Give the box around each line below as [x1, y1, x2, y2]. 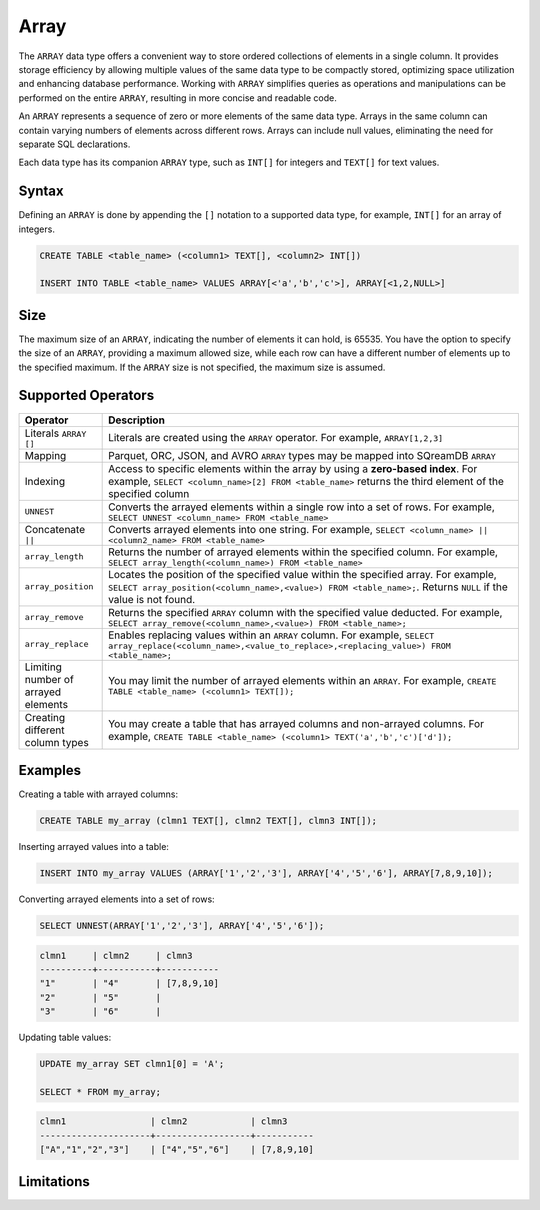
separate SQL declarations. [18, 138, 131, 150]
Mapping [24, 448, 67, 462]
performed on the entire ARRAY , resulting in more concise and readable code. [18, 91, 337, 104]
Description [108, 413, 165, 427]
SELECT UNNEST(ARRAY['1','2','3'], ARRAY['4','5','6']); [39, 920, 325, 931]
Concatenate [24, 522, 85, 536]
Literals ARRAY [24, 426, 87, 440]
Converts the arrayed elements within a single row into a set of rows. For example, [108, 500, 495, 514]
